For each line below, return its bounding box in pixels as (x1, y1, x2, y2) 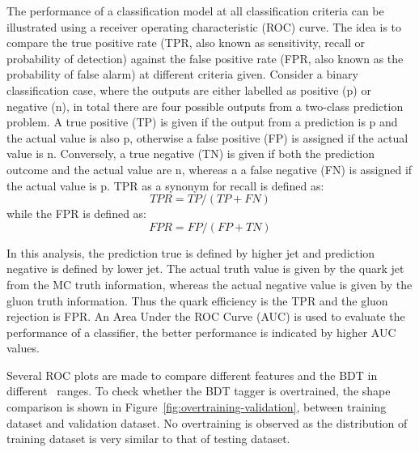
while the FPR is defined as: (6, 205, 147, 222)
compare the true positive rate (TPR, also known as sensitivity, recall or (6, 34, 366, 51)
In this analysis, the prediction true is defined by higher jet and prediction (6, 244, 375, 261)
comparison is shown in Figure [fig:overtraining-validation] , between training (6, 399, 387, 416)
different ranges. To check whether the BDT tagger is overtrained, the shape (6, 382, 391, 399)
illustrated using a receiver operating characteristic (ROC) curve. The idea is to (6, 18, 402, 35)
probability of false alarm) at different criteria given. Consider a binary (6, 66, 358, 83)
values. (6, 339, 40, 356)
